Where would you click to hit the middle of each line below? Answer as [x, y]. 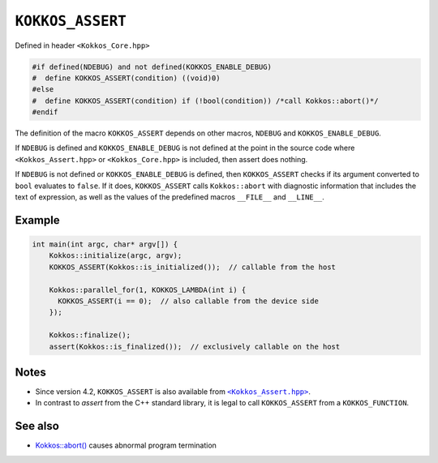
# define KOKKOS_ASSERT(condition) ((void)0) [126, 78]
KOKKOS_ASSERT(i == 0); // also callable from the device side [189, 301]
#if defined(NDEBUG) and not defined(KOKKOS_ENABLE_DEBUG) [152, 66]
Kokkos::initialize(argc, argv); [116, 256]
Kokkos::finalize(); [90, 335]
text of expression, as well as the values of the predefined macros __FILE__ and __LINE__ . [170, 197]
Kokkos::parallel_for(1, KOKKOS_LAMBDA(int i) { [148, 289]
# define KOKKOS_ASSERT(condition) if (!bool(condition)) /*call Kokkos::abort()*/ [205, 101]
